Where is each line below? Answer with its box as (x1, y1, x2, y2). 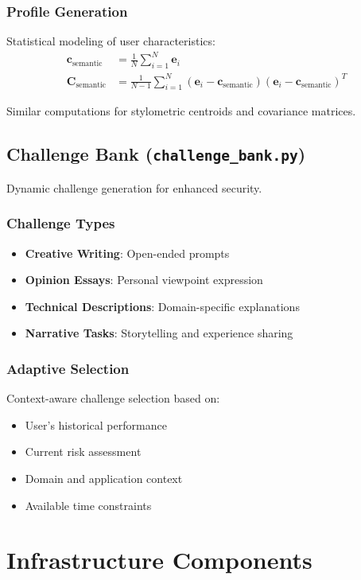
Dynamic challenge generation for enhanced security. (6, 179, 262, 196)
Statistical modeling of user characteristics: (6, 33, 215, 49)
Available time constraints (25, 496, 152, 513)
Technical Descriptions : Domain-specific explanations (25, 298, 300, 314)
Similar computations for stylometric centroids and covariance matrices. (6, 103, 356, 119)
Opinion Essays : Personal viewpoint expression (25, 271, 263, 288)
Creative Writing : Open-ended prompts (25, 244, 230, 261)
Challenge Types (6, 213, 115, 233)
